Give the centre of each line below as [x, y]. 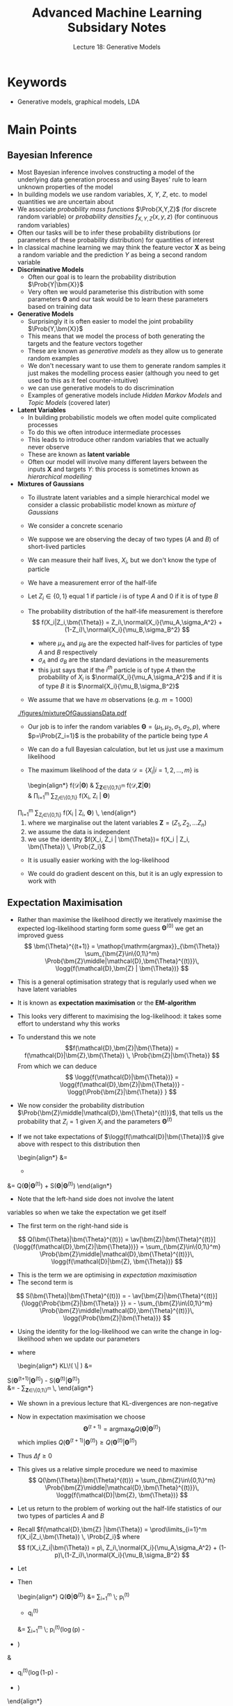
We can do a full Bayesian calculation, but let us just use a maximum [126, 749]
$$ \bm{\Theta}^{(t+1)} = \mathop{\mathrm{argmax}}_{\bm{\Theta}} [122, 946]
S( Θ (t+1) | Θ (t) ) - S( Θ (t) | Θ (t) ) [43, 1380]
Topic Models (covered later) [69, 403]
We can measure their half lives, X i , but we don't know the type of [122, 561]
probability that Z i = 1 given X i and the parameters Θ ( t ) [95, 1122]
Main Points [42, 129]
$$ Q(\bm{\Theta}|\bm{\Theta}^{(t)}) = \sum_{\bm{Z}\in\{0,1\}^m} [122, 1481]
